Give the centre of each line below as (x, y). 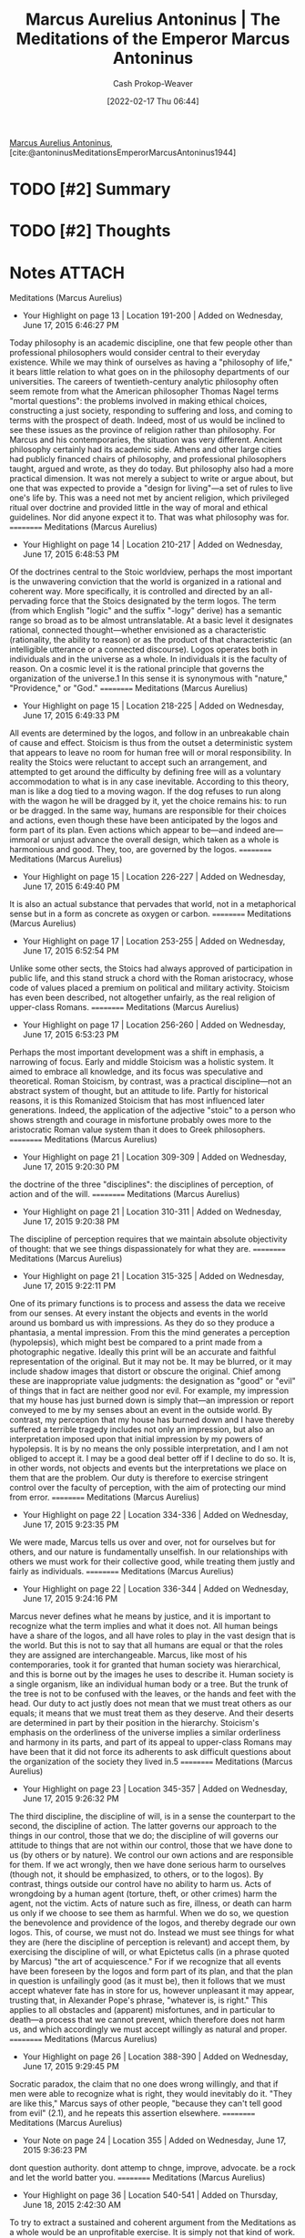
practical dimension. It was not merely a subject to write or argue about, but (152, 479)
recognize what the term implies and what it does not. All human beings (144, 1626)
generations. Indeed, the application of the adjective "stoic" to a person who (152, 1110)
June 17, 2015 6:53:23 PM (71, 1035)
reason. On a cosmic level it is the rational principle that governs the (137, 669)
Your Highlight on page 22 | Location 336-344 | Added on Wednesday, (156, 1589)
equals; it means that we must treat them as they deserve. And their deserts (152, 1713)
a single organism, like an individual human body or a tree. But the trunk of (149, 1684)
